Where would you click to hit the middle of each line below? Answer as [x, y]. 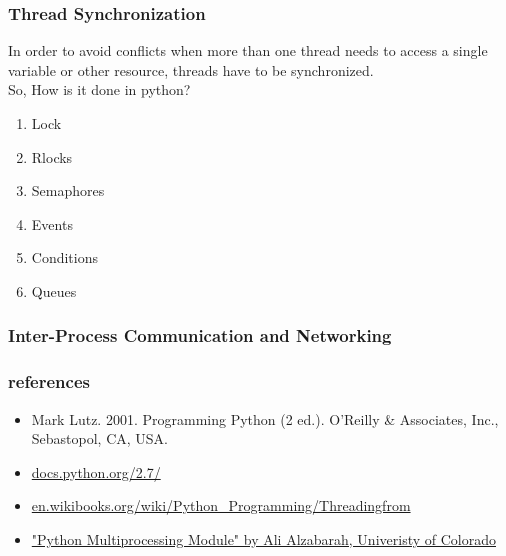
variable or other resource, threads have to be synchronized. [191, 69]
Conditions [65, 257]
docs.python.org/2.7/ [96, 471]
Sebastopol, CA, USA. [100, 438]
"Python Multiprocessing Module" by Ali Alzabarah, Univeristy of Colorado [263, 539]
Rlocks [52, 156]
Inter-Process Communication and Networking [200, 335]
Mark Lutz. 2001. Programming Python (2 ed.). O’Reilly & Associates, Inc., [265, 418]
